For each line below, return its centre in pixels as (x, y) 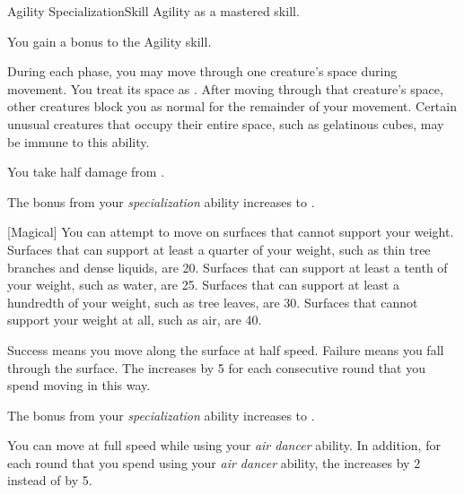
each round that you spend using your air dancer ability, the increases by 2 (214, 462)
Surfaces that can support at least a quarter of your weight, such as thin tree (219, 249)
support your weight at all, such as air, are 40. (135, 320)
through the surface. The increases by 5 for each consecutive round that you (216, 367)
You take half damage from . (86, 172)
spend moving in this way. (79, 385)
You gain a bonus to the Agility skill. (109, 41)
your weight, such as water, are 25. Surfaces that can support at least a (203, 285)
